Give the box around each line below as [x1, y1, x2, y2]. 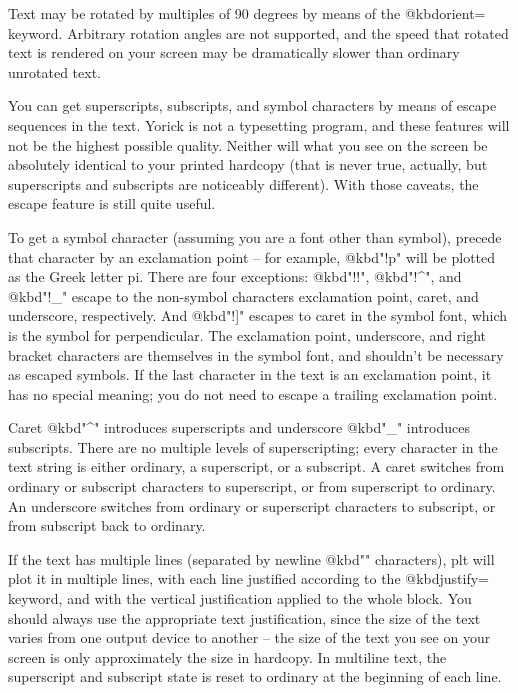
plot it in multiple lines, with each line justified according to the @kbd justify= [8, 568, 490, 589]
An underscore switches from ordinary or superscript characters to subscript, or [8, 495, 496, 516]
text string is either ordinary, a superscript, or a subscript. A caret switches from [8, 456, 505, 477]
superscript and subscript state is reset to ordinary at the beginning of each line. [8, 666, 502, 687]
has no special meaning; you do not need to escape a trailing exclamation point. [8, 383, 498, 404]
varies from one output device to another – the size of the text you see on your [8, 627, 491, 648]
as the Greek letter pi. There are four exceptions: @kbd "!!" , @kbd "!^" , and [8, 266, 462, 287]
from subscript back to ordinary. [8, 515, 206, 536]
